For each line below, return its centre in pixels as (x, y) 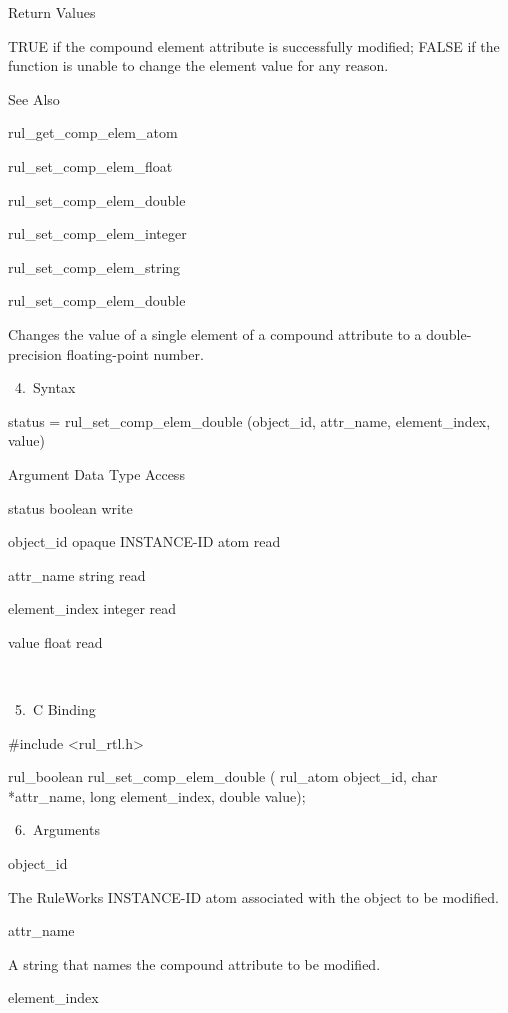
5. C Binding (55, 709)
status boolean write (70, 507)
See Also (34, 98)
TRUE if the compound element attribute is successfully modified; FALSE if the (254, 45)
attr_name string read (77, 574)
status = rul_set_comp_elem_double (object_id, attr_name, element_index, (249, 420)
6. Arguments (57, 829)
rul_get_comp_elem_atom (93, 132)
